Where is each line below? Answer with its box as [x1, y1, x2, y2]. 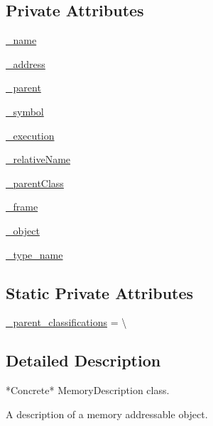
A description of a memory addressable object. [6, 406, 208, 421]
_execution [6, 128, 55, 142]
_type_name [6, 247, 63, 262]
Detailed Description [6, 349, 161, 371]
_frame [6, 199, 38, 214]
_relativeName [6, 152, 71, 167]
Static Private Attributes [6, 281, 194, 303]
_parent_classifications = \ [6, 315, 127, 330]
